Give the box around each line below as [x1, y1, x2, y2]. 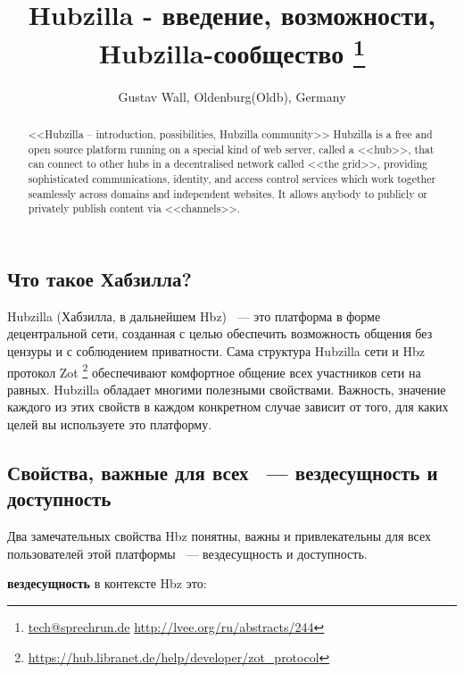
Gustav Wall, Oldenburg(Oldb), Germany [118, 87, 346, 105]
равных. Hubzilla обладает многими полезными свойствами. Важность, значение [7, 379, 446, 398]
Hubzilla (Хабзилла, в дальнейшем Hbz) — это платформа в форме [7, 306, 381, 325]
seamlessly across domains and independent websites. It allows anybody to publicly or [28, 186, 428, 201]
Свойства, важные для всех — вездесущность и [7, 458, 438, 486]
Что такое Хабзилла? [7, 264, 192, 292]
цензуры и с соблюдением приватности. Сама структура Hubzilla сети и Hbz [7, 341, 425, 360]
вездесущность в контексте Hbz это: [7, 574, 207, 593]
